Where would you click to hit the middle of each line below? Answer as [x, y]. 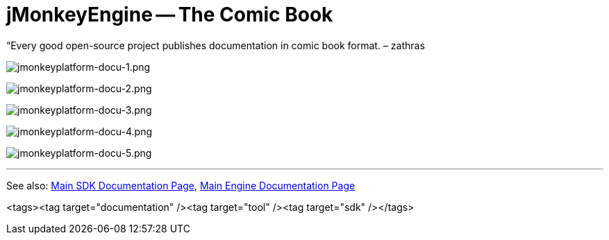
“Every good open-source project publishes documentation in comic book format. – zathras [216, 45]
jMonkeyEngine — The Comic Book [170, 15]
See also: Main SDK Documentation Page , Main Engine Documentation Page [181, 185]
